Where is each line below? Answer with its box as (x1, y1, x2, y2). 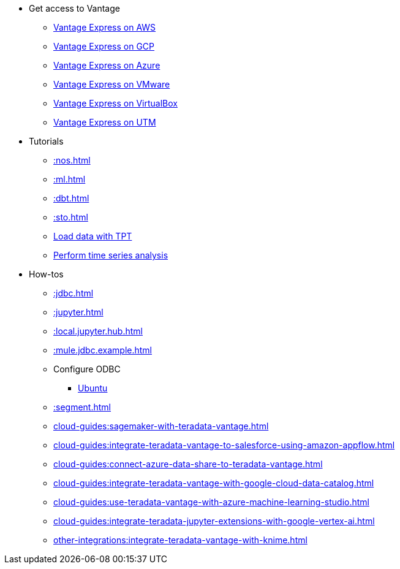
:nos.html (53, 155, 91, 165)
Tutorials (29, 136, 64, 146)
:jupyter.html (53, 307, 104, 317)
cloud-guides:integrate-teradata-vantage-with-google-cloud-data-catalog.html (53, 478, 374, 488)
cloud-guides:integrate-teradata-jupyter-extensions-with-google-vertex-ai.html (53, 516, 375, 526)
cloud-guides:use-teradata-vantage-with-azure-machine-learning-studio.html (53, 497, 369, 507)
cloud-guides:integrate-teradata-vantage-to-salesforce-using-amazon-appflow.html (53, 440, 395, 450)
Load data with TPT (53, 231, 132, 241)
